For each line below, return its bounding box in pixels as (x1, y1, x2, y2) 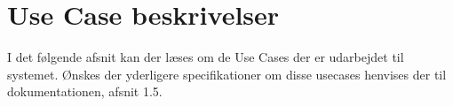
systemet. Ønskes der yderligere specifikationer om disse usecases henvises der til (7, 64, 447, 83)
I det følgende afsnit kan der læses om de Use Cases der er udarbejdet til (7, 48, 404, 66)
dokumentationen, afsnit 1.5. (7, 82, 163, 101)
